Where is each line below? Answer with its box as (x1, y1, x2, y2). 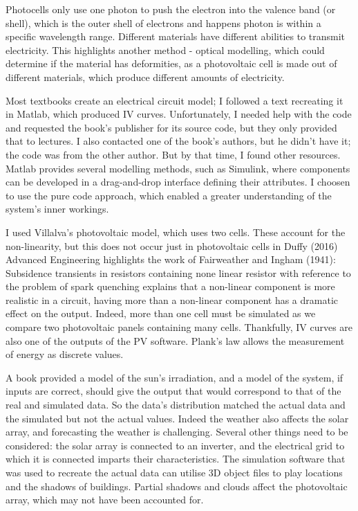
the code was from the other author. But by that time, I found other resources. (6, 147, 341, 161)
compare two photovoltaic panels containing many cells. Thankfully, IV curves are (6, 320, 353, 334)
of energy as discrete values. (6, 347, 124, 361)
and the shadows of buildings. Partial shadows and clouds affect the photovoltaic (6, 478, 348, 493)
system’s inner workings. (6, 201, 109, 216)
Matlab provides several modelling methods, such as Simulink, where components (6, 161, 350, 175)
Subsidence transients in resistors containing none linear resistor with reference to (6, 265, 351, 280)
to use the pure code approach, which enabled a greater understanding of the (6, 188, 332, 202)
